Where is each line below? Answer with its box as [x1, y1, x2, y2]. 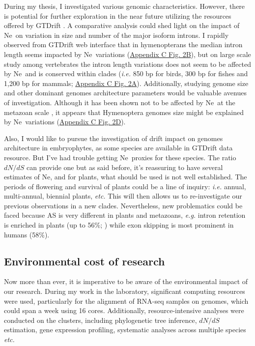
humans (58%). [4, 229, 50, 239]
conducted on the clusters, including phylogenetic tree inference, [4, 315, 197, 325]
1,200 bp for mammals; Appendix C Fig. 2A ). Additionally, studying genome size [4, 78, 249, 88]
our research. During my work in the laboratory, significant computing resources [4, 286, 245, 296]
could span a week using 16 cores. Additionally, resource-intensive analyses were [4, 305, 244, 316]
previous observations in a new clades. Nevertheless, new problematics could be [4, 200, 243, 210]
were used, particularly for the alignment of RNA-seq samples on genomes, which [4, 295, 249, 306]
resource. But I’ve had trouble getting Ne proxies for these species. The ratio [4, 152, 236, 162]
